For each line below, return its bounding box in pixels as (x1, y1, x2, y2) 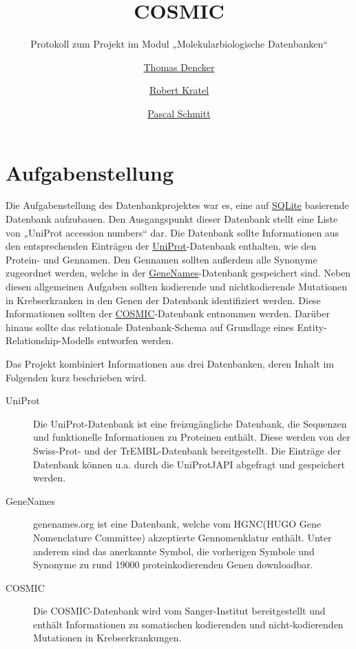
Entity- (297, 319, 327, 334)
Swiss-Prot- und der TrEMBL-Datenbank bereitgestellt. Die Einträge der (33, 443, 342, 457)
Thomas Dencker (143, 59, 215, 74)
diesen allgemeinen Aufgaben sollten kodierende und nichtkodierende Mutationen (6, 279, 348, 293)
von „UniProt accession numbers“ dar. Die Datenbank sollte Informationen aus (6, 225, 339, 239)
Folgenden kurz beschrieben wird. (6, 370, 147, 384)
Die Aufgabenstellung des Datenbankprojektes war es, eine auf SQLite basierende (6, 198, 349, 212)
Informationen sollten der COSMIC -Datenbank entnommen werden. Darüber (6, 306, 330, 321)
